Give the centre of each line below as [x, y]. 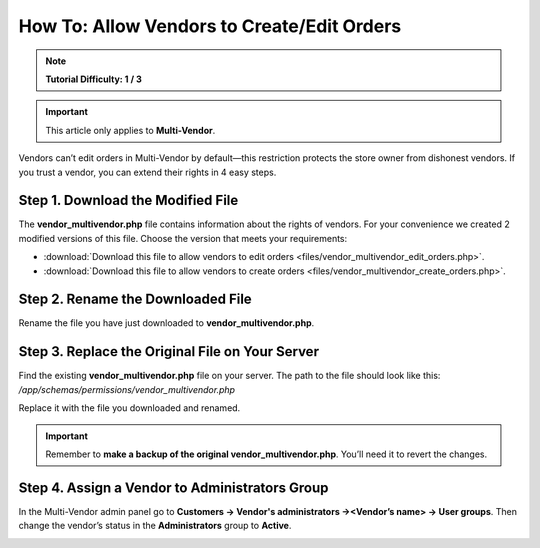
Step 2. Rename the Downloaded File [135, 299]
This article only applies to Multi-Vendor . [130, 130]
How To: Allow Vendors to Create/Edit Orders [210, 26]
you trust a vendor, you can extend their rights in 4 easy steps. [147, 172]
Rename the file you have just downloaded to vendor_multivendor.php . [166, 323]
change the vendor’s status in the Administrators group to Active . [155, 526]
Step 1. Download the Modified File [128, 200]
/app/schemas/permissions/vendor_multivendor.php [126, 389]
